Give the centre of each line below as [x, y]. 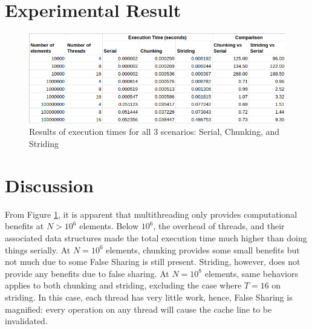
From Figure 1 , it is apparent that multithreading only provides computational [151, 214]
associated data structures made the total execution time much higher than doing [156, 237]
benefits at [24, 226]
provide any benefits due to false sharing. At [87, 273]
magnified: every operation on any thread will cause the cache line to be [138, 309]
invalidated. [26, 321]
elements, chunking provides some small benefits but [203, 249]
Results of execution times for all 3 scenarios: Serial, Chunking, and [154, 132]
